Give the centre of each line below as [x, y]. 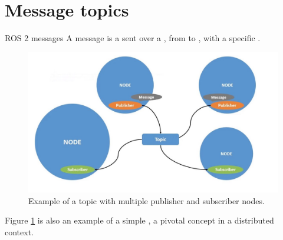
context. [19, 232]
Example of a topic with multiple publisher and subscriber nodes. [147, 200]
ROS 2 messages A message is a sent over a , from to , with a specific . [133, 38]
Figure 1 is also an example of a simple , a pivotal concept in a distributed [139, 220]
